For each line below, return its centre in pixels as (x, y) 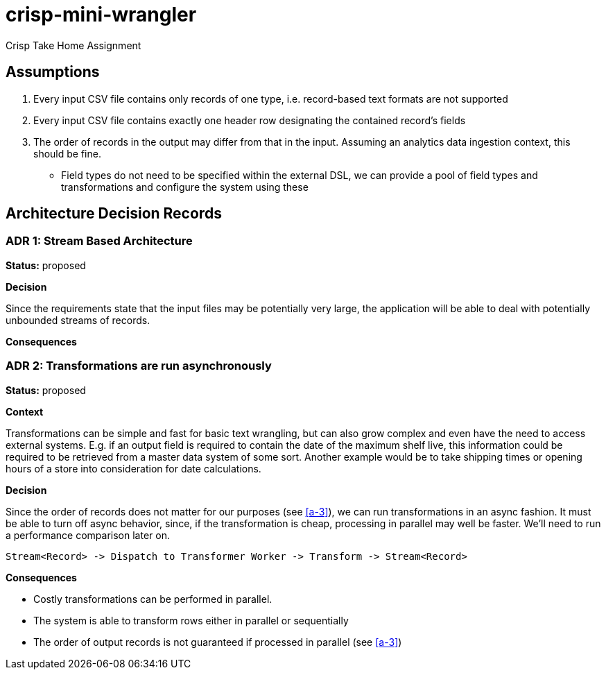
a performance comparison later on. (88, 535)
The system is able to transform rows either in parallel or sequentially (191, 620)
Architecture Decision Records (114, 214)
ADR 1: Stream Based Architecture (99, 241)
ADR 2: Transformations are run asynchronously (139, 366)
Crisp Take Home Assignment (73, 45)
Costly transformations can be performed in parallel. (153, 599)
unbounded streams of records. (78, 320)
